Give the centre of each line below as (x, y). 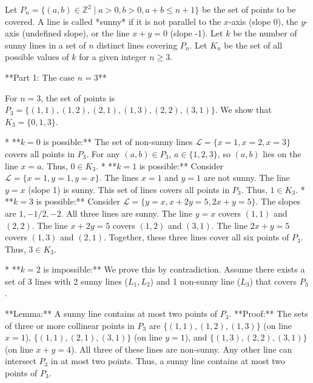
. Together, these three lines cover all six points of (197, 237)
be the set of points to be (249, 9)
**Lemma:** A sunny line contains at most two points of (111, 314)
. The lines (119, 178)
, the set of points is (78, 97)
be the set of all (253, 45)
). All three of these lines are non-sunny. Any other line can (182, 349)
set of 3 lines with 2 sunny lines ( (66, 281)
